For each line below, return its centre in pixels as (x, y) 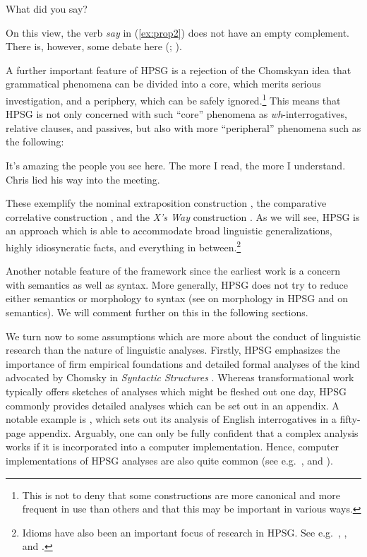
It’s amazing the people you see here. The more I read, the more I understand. (176, 165)
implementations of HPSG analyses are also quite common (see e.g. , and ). (169, 460)
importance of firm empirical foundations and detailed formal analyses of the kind (183, 363)
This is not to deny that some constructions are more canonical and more (181, 495)
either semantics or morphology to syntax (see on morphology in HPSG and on (177, 298)
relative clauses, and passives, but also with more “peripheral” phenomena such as (183, 127)
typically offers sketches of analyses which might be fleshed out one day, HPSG (176, 391)
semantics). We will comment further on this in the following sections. (157, 312)
